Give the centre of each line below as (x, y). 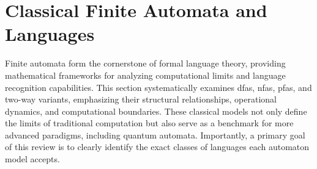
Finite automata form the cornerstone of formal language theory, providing (145, 63)
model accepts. (32, 159)
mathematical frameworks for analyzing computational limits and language (145, 75)
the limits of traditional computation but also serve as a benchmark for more (149, 123)
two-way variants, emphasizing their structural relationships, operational (141, 99)
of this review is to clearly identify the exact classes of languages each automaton (157, 147)
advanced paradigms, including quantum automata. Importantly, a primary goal (155, 135)
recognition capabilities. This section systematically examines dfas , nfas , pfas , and (158, 87)
